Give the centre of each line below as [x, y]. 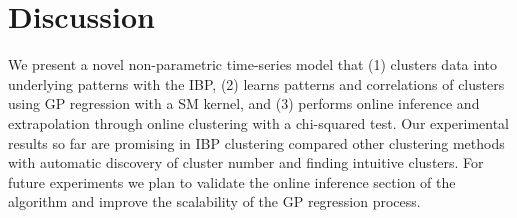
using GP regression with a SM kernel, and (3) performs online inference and [244, 103]
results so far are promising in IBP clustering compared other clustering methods [256, 142]
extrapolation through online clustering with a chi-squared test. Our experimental [259, 122]
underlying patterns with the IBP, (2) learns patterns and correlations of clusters [256, 83]
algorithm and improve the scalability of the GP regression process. [214, 201]
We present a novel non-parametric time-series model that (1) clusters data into [252, 64]
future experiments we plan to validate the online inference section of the [232, 181]
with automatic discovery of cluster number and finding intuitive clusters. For [246, 162]
